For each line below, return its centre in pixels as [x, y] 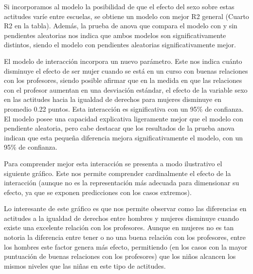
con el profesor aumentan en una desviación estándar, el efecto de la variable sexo [126, 89]
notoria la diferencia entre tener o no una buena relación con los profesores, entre [125, 237]
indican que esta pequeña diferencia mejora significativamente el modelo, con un [124, 137]
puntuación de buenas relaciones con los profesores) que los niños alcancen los [120, 256]
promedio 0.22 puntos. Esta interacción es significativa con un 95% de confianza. [124, 108]
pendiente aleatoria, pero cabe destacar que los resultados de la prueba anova [119, 128]
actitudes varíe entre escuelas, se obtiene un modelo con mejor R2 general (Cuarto [126, 16]
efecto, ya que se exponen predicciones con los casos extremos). [98, 192]
